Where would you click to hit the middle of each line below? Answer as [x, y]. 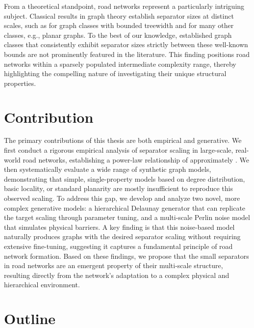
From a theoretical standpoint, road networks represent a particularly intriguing [124, 6]
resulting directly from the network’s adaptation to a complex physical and [117, 275]
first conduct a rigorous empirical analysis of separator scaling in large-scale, [119, 150]
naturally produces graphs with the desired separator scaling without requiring [122, 236]
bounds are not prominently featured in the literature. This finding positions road [127, 54]
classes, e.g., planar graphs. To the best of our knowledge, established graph [118, 35]
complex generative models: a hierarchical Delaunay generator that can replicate [125, 207]
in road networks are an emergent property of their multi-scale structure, [114, 265]
